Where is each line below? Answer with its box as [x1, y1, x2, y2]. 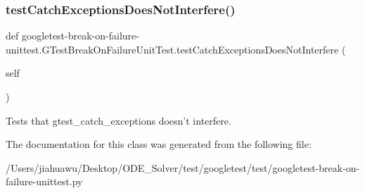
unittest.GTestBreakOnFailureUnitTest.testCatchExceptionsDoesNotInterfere [6, 42, 339, 56]
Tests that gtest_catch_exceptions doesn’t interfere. [6, 113, 231, 127]
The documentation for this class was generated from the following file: [6, 137, 312, 151]
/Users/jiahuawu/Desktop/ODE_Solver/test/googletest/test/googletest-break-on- [6, 160, 360, 175]
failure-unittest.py [6, 174, 83, 189]
